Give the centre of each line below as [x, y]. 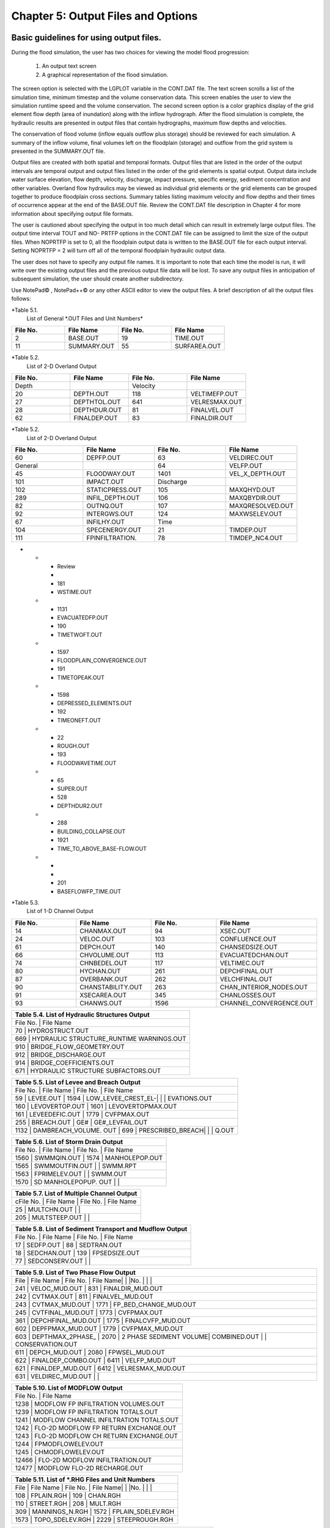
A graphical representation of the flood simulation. [105, 75]
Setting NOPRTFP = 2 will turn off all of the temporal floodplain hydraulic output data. [119, 251]
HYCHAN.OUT [101, 971]
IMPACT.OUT [105, 482]
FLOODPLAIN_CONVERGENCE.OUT [102, 661]
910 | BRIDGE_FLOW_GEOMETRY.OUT [70, 1046]
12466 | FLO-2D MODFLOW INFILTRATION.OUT [83, 1460]
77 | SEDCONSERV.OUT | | [53, 1261]
